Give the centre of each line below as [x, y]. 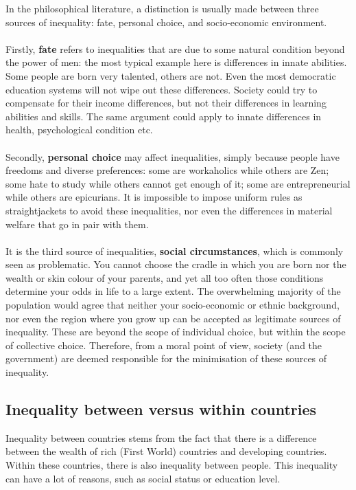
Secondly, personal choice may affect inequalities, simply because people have [173, 156]
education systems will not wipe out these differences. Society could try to [162, 89]
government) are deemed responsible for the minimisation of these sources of [166, 358]
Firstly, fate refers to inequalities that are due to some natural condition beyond [175, 48]
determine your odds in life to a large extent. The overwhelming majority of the [173, 291]
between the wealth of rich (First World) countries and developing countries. [166, 451]
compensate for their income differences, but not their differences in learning [166, 103]
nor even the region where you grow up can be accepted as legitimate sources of [173, 318]
